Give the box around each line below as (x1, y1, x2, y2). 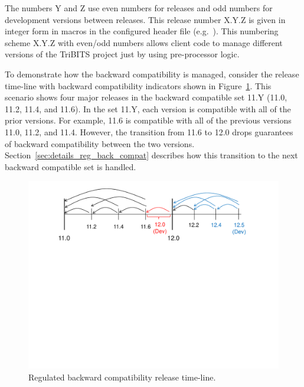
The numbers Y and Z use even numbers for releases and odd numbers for (5, 2, 273, 14)
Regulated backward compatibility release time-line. (28, 370, 216, 383)
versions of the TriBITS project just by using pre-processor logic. (5, 48, 240, 60)
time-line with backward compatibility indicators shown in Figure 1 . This (5, 79, 272, 92)
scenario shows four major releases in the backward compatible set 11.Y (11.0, (5, 91, 287, 103)
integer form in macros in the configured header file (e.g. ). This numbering (5, 25, 279, 37)
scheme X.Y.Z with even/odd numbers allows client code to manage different (5, 36, 283, 48)
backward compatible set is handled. (5, 160, 136, 173)
